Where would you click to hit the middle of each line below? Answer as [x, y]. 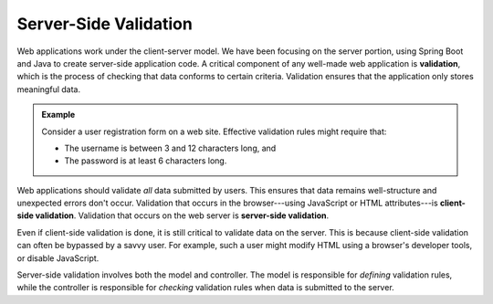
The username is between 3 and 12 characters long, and [170, 148]
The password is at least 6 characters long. [146, 161]
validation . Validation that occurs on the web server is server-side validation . [182, 215]
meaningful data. [49, 89]
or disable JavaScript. [58, 258]
